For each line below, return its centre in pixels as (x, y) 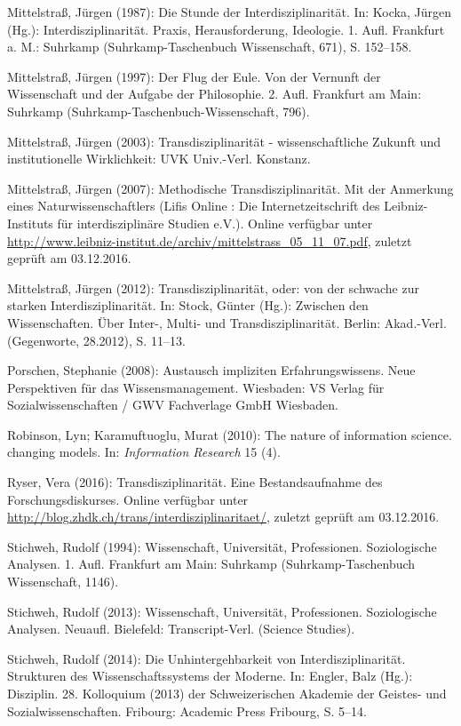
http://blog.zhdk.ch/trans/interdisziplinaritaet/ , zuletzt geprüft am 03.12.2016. (223, 517)
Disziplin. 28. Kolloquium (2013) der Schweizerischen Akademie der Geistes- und (227, 693)
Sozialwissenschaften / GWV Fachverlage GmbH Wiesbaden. (173, 405)
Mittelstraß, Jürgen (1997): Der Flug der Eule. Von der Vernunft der (194, 76)
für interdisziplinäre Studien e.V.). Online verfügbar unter (215, 223)
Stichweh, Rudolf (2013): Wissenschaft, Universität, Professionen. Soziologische (222, 611)
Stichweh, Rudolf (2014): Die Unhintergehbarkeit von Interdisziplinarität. (207, 658)
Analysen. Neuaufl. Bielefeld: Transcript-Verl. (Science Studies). (181, 629)
